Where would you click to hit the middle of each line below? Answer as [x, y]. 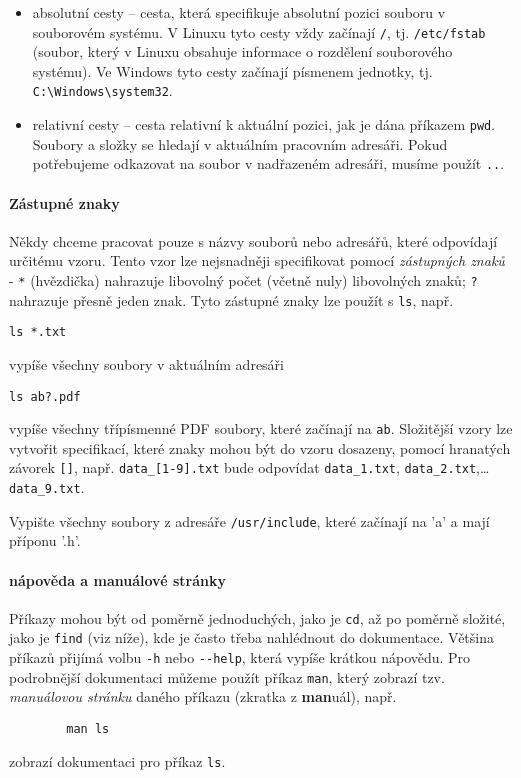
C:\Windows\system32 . [102, 90]
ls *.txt [38, 332]
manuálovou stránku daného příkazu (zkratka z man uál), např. [203, 696]
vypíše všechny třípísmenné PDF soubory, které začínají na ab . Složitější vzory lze [261, 428]
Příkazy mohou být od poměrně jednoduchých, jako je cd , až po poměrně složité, [257, 617]
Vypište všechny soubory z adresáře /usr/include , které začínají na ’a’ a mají [249, 520]
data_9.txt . [47, 487]
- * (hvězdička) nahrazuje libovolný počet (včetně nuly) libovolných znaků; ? [243, 279]
